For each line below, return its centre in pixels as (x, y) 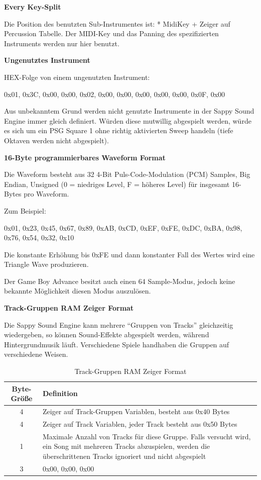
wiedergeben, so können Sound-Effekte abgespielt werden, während (107, 334)
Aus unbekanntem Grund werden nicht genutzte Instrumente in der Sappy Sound (129, 111)
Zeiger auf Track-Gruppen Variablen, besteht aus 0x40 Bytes (136, 411)
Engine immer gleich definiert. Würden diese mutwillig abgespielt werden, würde (128, 120)
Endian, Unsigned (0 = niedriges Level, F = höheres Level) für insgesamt (117, 184)
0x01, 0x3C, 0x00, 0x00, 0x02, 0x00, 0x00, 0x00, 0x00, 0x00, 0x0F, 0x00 (115, 94)
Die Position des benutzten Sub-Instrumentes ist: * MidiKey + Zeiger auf (117, 23)
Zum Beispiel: (25, 210)
